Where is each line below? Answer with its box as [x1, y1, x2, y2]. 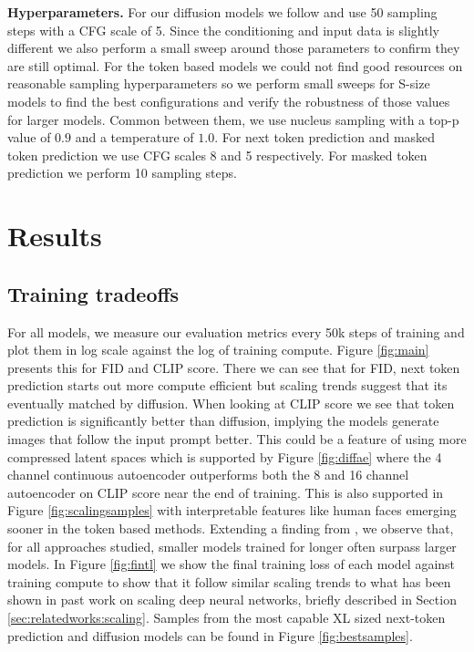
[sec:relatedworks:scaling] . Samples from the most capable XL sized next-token [7, 608, 446, 627]
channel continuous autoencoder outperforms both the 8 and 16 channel [7, 465, 409, 484]
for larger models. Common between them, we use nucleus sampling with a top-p [7, 109, 459, 129]
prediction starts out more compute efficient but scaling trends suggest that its [7, 376, 448, 395]
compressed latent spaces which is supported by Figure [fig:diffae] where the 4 [7, 447, 442, 466]
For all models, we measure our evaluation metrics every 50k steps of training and [7, 322, 465, 341]
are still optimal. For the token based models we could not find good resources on [7, 56, 463, 75]
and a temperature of [75, 128, 194, 147]
